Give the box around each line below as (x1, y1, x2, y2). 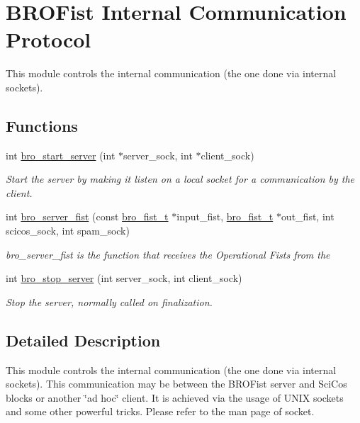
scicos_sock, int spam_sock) (6, 223, 130, 238)
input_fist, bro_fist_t (176, 209, 274, 224)
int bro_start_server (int (6, 147, 116, 162)
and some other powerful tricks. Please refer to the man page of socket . (6, 404, 315, 419)
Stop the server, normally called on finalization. (6, 294, 213, 309)
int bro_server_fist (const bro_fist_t (6, 209, 169, 224)
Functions (6, 114, 78, 136)
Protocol (6, 25, 91, 54)
